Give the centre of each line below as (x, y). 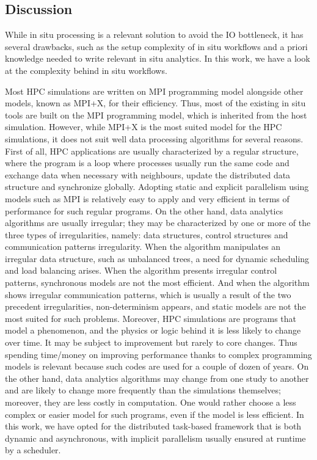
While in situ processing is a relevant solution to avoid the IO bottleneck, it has (154, 35)
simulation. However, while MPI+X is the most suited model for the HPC (144, 127)
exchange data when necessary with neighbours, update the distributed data (148, 174)
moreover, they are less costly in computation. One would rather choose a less (151, 402)
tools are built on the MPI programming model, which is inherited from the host (156, 115)
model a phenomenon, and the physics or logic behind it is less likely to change (153, 330)
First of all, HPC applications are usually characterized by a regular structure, (152, 151)
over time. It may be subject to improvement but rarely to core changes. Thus (151, 342)
